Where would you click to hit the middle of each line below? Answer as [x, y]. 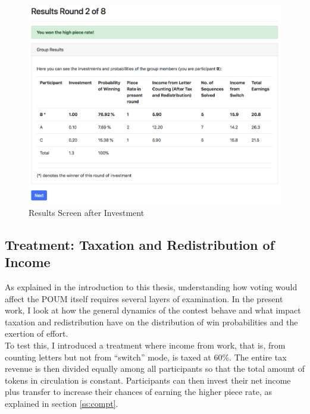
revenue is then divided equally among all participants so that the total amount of [155, 368]
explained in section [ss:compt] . [62, 404]
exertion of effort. [37, 333]
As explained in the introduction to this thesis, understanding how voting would [151, 287]
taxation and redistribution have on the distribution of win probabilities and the [151, 322]
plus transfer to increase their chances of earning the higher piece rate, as [139, 392]
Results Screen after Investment [87, 212]
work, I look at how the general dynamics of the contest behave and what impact [153, 310]
